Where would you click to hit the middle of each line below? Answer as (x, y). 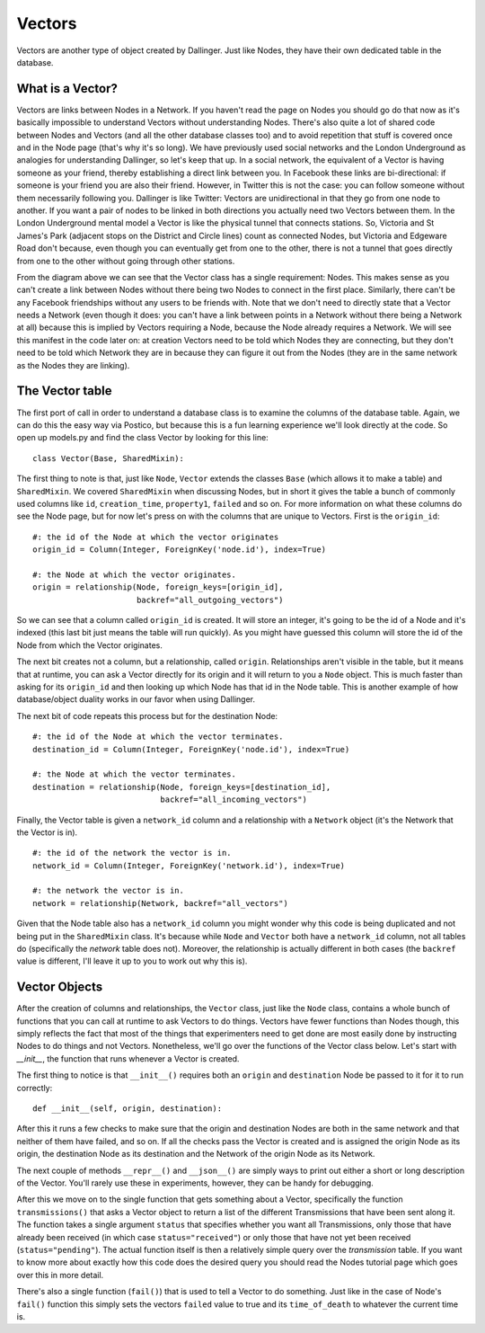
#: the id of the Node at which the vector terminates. (158, 737)
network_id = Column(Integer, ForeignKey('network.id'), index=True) (189, 866)
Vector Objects (60, 987)
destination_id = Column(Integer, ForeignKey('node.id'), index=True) (191, 749)
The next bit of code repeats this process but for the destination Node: (147, 715)
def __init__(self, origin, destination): (128, 1109)
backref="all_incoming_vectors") (234, 800)
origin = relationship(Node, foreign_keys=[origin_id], (158, 587)
